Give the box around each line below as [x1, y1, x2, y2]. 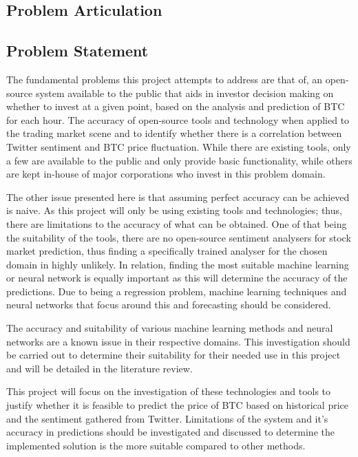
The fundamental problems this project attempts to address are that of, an [6, 72, 323, 86]
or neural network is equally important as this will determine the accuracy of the [6, 270, 348, 285]
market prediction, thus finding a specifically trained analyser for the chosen [6, 244, 328, 258]
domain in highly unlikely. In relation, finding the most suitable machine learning [6, 257, 349, 271]
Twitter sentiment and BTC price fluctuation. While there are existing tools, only [6, 139, 351, 153]
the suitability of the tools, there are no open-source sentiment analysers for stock [6, 230, 351, 244]
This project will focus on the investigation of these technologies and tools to [6, 384, 331, 398]
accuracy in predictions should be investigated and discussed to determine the [6, 425, 335, 439]
